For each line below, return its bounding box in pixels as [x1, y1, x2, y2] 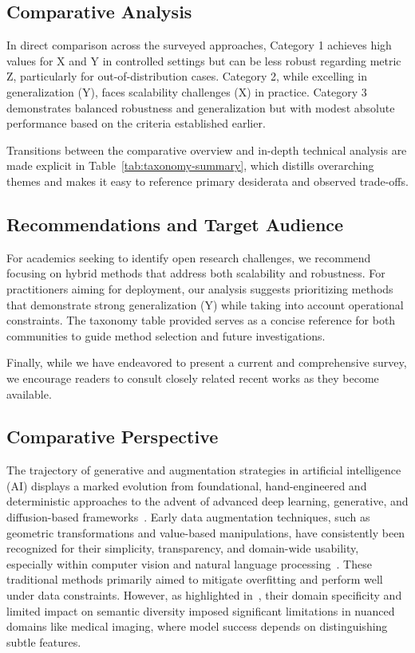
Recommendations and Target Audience [6, 211, 344, 236]
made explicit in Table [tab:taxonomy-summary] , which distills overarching [6, 157, 374, 174]
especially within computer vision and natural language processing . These [6, 555, 372, 572]
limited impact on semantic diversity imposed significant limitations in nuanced [6, 602, 395, 619]
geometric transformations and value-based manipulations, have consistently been [6, 524, 405, 541]
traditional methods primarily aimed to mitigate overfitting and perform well [6, 571, 383, 588]
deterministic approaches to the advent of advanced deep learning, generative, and [6, 493, 409, 509]
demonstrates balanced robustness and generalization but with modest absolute [6, 99, 395, 116]
